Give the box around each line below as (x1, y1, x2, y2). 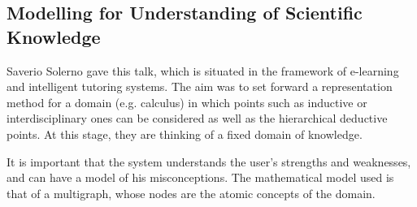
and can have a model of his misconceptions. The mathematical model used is (7, 169, 394, 186)
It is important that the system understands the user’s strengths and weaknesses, (7, 153, 411, 170)
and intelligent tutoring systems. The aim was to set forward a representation (7, 78, 393, 95)
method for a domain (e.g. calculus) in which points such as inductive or (7, 93, 367, 110)
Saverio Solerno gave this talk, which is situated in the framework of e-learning (7, 62, 399, 79)
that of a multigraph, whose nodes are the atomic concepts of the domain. (7, 184, 376, 201)
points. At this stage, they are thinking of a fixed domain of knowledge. (7, 125, 363, 142)
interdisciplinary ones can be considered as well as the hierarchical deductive (7, 110, 388, 127)
